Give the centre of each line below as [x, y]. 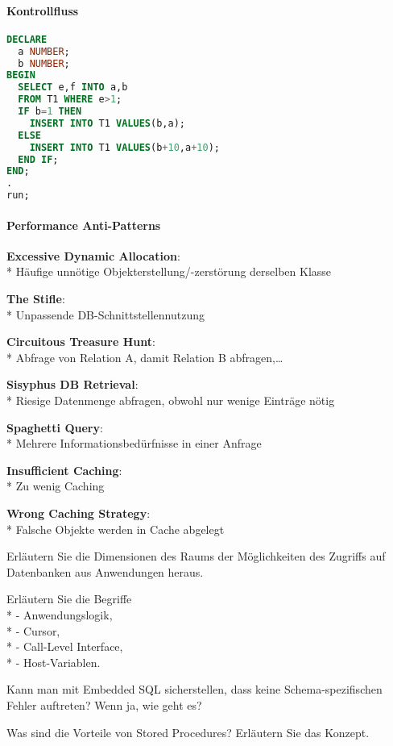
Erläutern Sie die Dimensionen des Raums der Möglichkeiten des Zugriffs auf [196, 556]
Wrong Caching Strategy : [79, 513]
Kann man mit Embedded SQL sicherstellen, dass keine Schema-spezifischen [194, 689]
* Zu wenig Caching [56, 486]
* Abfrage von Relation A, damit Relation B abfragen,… [145, 357]
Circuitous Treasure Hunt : [81, 342]
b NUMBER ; [44, 63]
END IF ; [38, 159]
